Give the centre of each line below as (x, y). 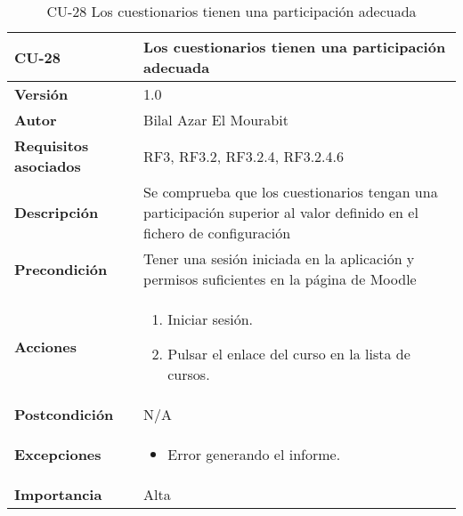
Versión (41, 94)
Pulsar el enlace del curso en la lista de (289, 354)
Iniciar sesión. (211, 319)
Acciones (45, 347)
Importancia (58, 494)
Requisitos (52, 145)
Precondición (61, 269)
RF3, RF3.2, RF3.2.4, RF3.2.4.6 (244, 156)
